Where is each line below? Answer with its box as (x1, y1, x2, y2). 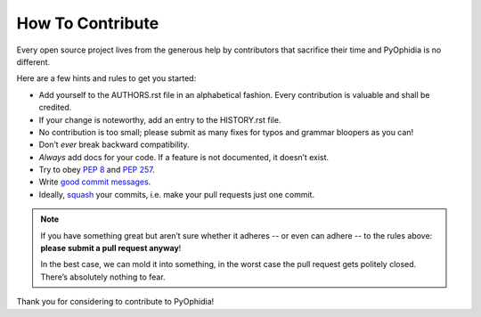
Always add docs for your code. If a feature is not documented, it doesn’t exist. (38, 151, 330, 162)
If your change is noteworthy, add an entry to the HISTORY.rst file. (38, 114, 281, 125)
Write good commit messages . (38, 176, 151, 187)
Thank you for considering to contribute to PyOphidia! (16, 297, 215, 307)
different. (16, 56, 51, 67)
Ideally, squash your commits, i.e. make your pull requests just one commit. (38, 189, 315, 199)
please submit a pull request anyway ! (40, 243, 182, 254)
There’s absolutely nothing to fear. (40, 272, 166, 282)
